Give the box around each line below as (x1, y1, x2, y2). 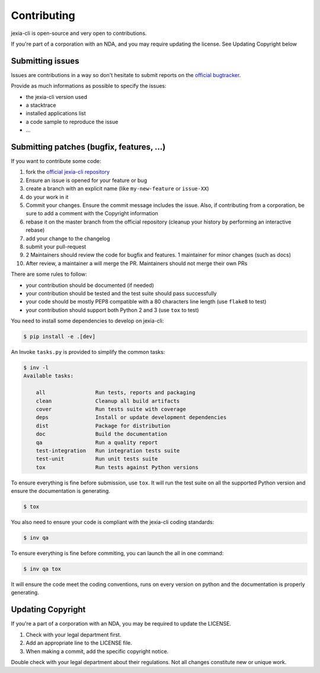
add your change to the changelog (25, 235, 110, 242)
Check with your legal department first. (25, 631, 121, 638)
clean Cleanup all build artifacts (36, 397, 180, 404)
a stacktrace (25, 101, 56, 109)
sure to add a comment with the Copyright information (25, 210, 158, 217)
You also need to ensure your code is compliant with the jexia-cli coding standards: (11, 519, 215, 526)
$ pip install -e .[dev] (23, 333, 96, 340)
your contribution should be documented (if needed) (25, 282, 154, 289)
